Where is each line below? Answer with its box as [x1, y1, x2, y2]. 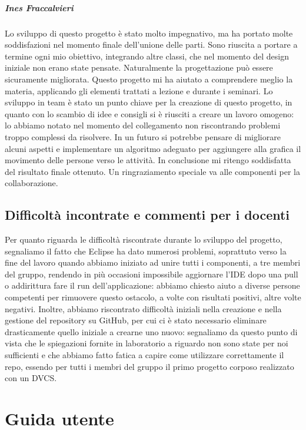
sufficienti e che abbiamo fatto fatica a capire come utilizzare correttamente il [5, 349, 284, 361]
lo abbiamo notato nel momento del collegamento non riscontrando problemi [5, 119, 281, 131]
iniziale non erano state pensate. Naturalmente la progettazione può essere [5, 61, 273, 74]
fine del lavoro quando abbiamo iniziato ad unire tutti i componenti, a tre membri [5, 256, 301, 269]
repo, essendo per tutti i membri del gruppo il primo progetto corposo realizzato [5, 360, 294, 372]
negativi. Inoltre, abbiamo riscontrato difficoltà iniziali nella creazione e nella [5, 302, 282, 315]
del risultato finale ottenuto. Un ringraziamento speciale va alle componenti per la [5, 165, 300, 177]
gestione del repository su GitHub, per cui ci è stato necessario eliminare [5, 314, 267, 326]
